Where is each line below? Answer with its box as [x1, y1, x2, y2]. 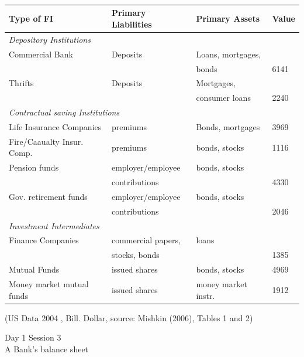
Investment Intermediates [9, 219, 99, 232]
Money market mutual [9, 277, 89, 290]
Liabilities [111, 18, 152, 30]
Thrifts [9, 77, 34, 89]
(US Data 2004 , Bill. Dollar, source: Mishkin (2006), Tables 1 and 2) [5, 311, 253, 324]
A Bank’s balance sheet [5, 342, 89, 355]
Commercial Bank [9, 47, 73, 60]
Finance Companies [9, 234, 79, 246]
